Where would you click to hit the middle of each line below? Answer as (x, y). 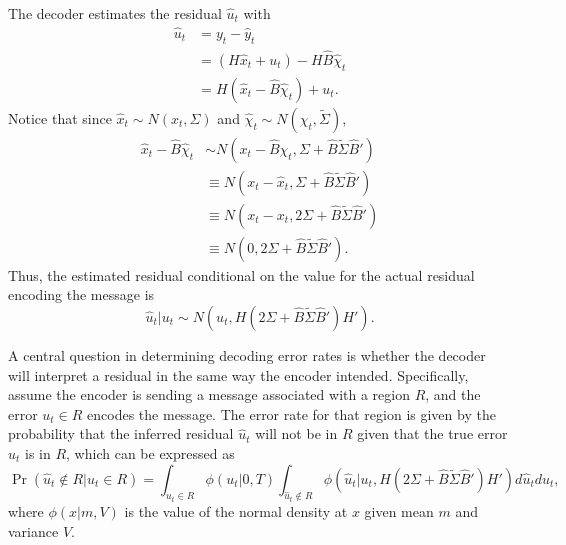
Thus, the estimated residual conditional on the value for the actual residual (241, 274)
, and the (453, 394)
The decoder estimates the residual (115, 13)
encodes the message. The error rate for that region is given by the (291, 413)
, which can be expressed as (150, 453)
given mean (399, 511)
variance (33, 530)
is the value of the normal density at (236, 511)
